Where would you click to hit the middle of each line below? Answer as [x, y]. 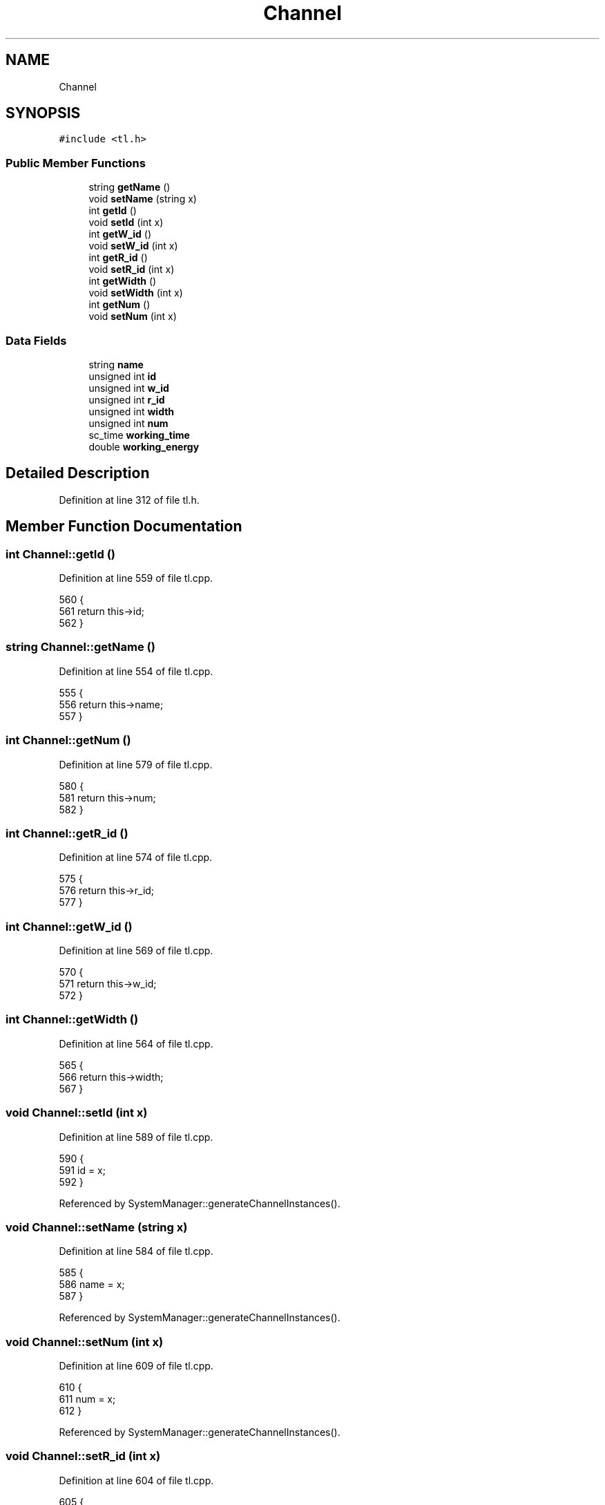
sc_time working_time [139, 435]
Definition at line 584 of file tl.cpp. [136, 1251]
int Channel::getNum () [68, 740]
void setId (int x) [126, 223]
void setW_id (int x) [133, 246]
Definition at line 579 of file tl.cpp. [136, 764]
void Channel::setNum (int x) [85, 1342]
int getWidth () [123, 281]
